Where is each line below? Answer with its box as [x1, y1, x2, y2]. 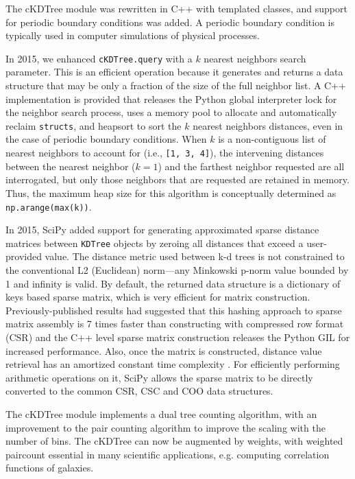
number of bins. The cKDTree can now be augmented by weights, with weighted [5, 434, 343, 448]
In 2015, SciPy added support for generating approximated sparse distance [5, 222, 319, 237]
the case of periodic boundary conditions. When [5, 132, 207, 146]
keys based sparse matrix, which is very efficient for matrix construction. [5, 290, 310, 304]
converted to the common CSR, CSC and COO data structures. [5, 384, 273, 398]
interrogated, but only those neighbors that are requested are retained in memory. [5, 172, 350, 187]
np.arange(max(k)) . [5, 199, 92, 213]
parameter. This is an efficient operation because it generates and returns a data [5, 65, 343, 79]
